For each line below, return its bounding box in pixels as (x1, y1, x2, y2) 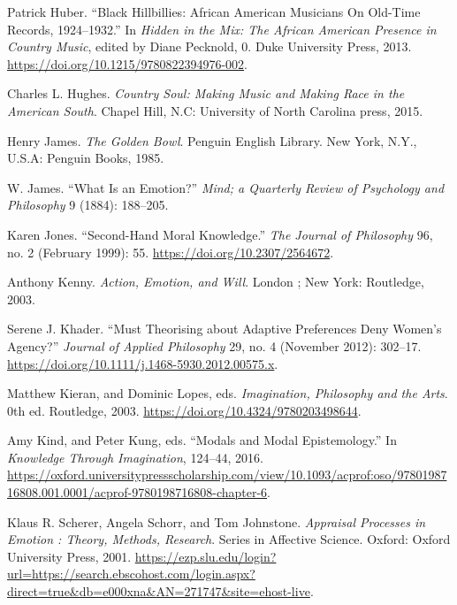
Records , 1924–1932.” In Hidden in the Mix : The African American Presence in (7, 19, 437, 38)
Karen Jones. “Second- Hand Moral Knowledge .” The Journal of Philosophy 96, (7, 225, 433, 243)
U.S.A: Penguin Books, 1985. (7, 149, 164, 167)
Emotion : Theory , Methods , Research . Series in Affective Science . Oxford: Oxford (7, 530, 451, 548)
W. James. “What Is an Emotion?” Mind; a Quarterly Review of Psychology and (7, 178, 445, 196)
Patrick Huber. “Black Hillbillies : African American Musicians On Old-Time (7, 3, 421, 20)
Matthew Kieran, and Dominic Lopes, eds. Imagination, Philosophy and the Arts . (7, 384, 448, 402)
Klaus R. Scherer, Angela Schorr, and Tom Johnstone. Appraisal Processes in (7, 512, 426, 531)
